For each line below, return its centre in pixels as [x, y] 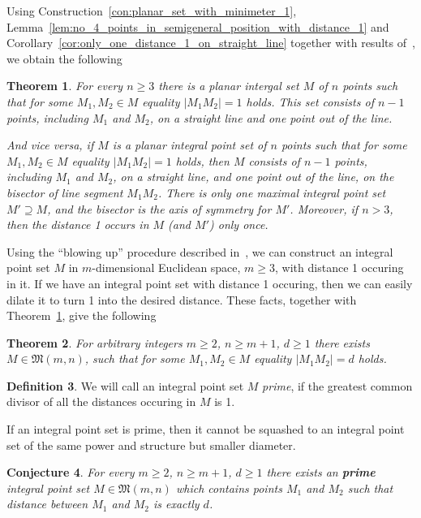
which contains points [229, 488]
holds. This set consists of [310, 101]
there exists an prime [321, 472]
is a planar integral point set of [189, 145]
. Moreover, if [324, 208]
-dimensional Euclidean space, [166, 268]
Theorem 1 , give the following [82, 315]
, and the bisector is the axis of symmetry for [159, 208]
